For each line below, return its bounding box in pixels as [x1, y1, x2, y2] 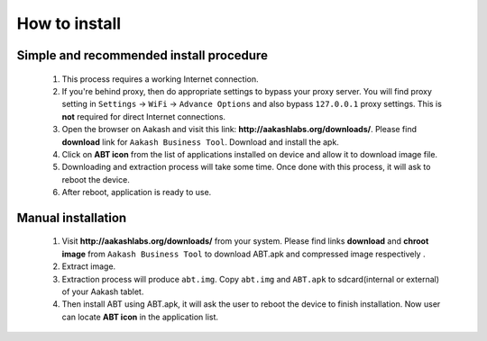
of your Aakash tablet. [61, 286, 144, 297]
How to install [16, 13, 122, 33]
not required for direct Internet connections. [61, 111, 225, 121]
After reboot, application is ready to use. [61, 187, 212, 198]
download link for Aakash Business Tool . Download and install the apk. [61, 136, 340, 148]
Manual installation [16, 210, 127, 225]
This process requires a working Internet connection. [61, 73, 259, 85]
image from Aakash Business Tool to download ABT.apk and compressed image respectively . [61, 248, 426, 259]
